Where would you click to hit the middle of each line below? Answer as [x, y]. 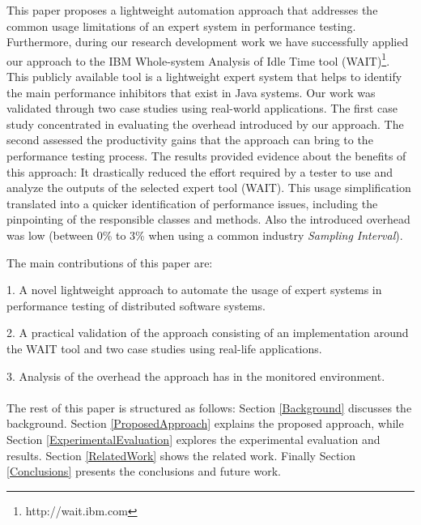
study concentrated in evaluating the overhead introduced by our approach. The [205, 124]
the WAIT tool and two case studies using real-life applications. [164, 348]
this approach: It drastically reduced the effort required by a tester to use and [200, 171]
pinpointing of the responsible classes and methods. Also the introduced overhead [208, 219]
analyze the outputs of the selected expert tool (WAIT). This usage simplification [209, 188]
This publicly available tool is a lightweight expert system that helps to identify [204, 77]
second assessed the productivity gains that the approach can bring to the [190, 140]
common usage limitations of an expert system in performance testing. [181, 26]
